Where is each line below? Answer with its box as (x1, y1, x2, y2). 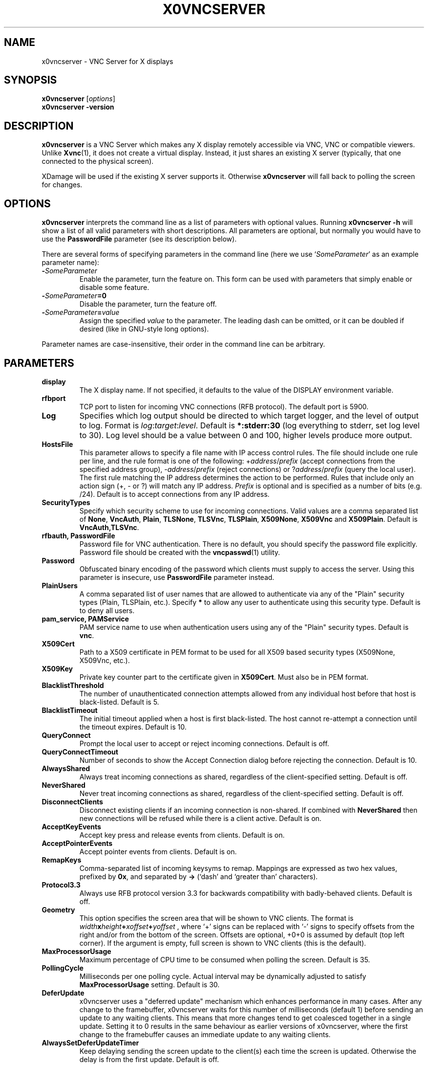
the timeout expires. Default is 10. (79, 722, 187, 731)
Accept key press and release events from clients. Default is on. (79, 830, 285, 839)
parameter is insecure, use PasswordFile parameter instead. (79, 573, 275, 581)
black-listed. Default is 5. (79, 697, 159, 706)
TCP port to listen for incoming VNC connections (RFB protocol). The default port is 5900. (79, 402, 369, 411)
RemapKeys (42, 855, 82, 864)
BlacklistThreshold (42, 681, 104, 689)
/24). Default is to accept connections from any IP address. (79, 489, 270, 498)
